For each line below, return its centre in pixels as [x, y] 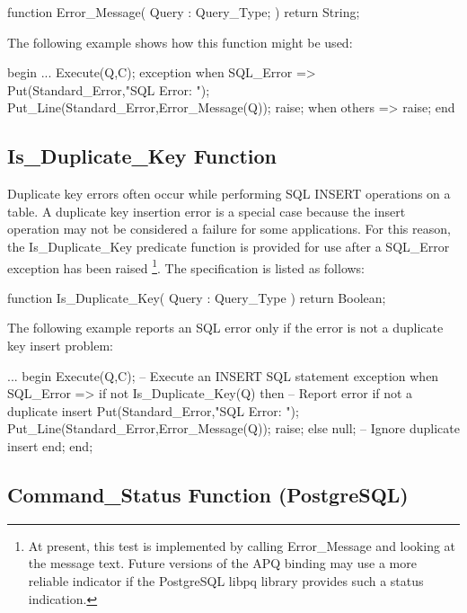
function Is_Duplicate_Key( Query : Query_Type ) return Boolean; [197, 297]
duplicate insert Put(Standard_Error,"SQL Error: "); [153, 410]
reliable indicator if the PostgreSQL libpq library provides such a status [226, 580]
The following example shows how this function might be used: [180, 42]
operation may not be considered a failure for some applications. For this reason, [229, 229]
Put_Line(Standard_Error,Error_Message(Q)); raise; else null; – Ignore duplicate [233, 428]
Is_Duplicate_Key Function [142, 156]
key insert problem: [60, 345]
